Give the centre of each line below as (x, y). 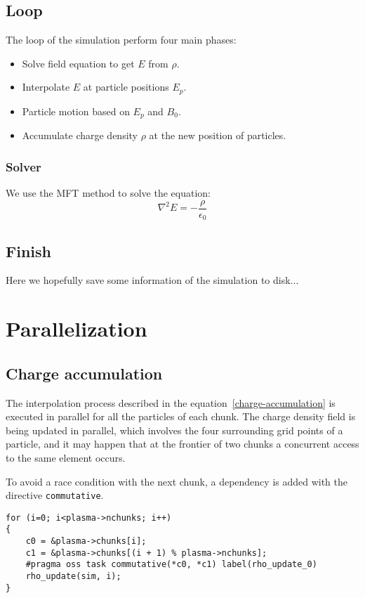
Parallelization (77, 329)
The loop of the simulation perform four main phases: (121, 40)
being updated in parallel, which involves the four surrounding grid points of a (174, 430)
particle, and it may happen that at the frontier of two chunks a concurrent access (182, 444)
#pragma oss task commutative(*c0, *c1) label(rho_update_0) (171, 565)
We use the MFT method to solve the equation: (108, 193)
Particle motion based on (76, 111)
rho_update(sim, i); (73, 577)
